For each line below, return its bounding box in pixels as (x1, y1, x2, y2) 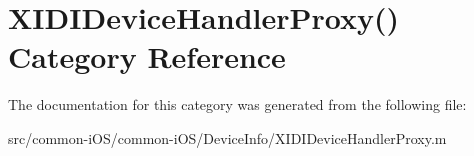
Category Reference (8, 36, 286, 77)
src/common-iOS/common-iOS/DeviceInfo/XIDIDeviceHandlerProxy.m (8, 127, 447, 148)
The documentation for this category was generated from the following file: (8, 94, 467, 115)
